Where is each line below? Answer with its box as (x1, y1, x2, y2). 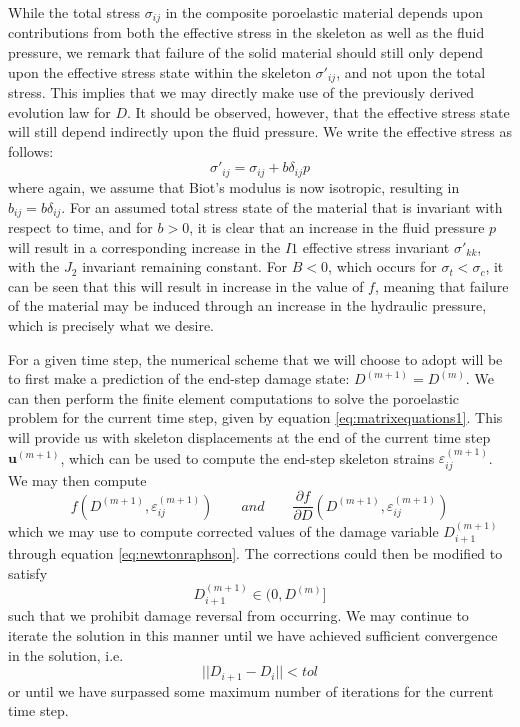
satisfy (8, 562, 48, 583)
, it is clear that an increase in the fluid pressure (189, 216, 485, 237)
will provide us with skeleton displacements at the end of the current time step (8, 426, 491, 447)
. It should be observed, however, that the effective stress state (126, 101, 510, 122)
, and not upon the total (336, 61, 486, 82)
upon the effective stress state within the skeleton (8, 61, 311, 82)
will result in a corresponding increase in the (8, 236, 281, 257)
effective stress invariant (302, 236, 450, 257)
